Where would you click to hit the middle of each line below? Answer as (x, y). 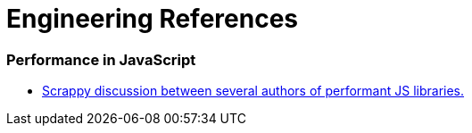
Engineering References (152, 19)
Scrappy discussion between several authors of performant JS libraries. (253, 91)
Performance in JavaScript (101, 59)
